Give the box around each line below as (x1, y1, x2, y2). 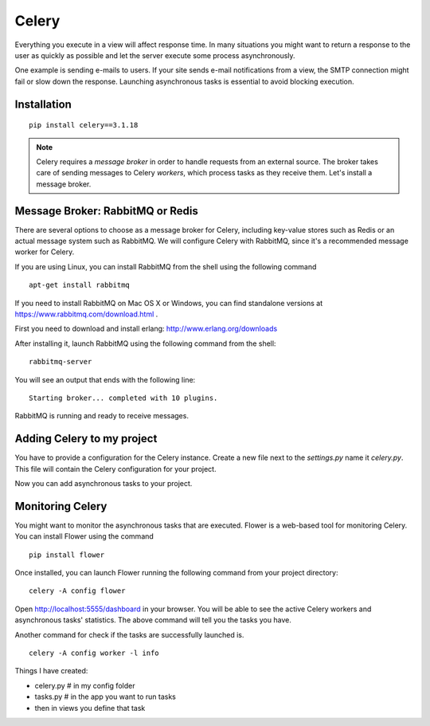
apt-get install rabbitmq (29, 281, 131, 290)
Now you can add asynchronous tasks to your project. (14, 478, 193, 488)
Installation (14, 97, 72, 111)
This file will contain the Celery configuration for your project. (14, 464, 217, 473)
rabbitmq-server (29, 357, 92, 367)
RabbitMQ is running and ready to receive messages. (14, 411, 189, 421)
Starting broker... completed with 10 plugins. (29, 393, 218, 402)
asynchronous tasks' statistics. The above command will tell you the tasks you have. (14, 615, 292, 625)
